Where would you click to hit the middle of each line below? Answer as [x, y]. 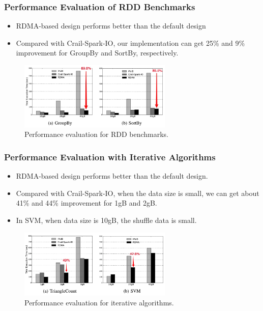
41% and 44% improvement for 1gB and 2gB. [86, 203]
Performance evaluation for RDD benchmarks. [96, 134]
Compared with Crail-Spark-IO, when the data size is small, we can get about [138, 193]
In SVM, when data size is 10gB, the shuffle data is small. [106, 220]
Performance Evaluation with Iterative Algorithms [110, 157]
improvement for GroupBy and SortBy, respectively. [97, 53]
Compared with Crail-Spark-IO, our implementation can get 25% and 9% [130, 43]
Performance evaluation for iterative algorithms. [99, 303]
